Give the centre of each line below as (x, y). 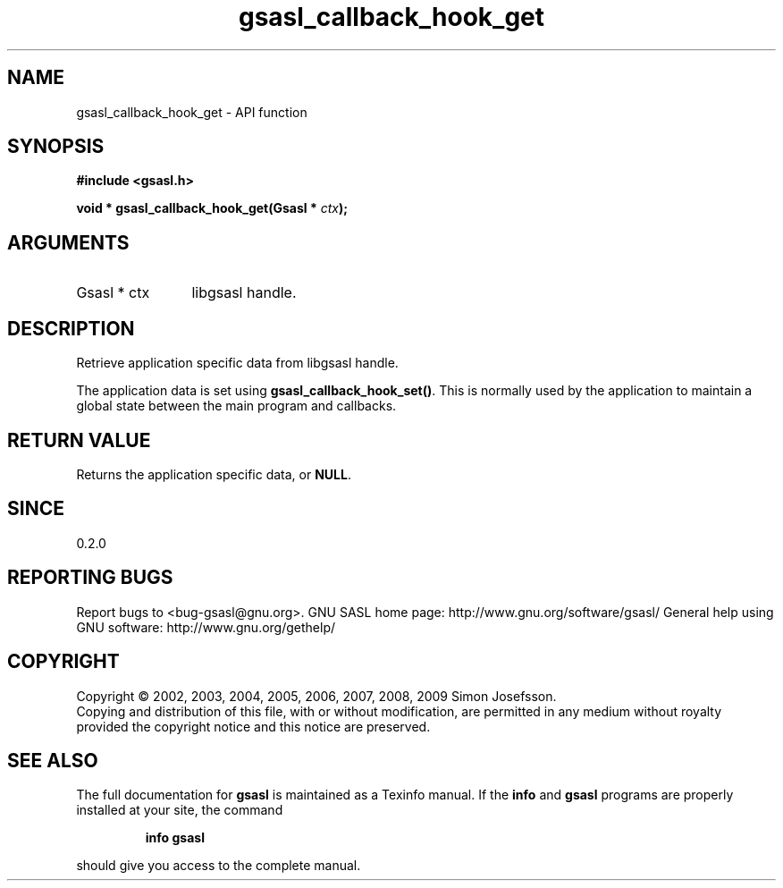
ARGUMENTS (68, 242)
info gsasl (175, 838)
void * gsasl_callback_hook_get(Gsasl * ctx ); (212, 208)
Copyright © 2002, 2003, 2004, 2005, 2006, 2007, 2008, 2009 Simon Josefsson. (316, 696)
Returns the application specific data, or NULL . (214, 474)
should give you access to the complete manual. (219, 866)
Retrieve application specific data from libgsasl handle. (237, 363)
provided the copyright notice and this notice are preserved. (253, 726)
